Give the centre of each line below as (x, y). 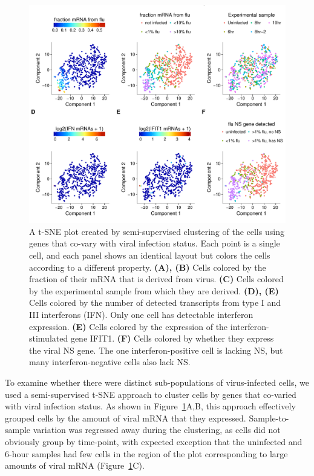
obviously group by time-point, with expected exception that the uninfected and (154, 441)
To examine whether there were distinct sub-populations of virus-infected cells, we (157, 382)
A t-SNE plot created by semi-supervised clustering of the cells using (157, 231)
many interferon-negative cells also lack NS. (110, 362)
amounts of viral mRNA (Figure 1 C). (75, 465)
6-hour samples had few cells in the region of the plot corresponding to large (146, 453)
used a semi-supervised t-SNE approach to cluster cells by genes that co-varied (151, 394)
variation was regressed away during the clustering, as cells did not (157, 430)
